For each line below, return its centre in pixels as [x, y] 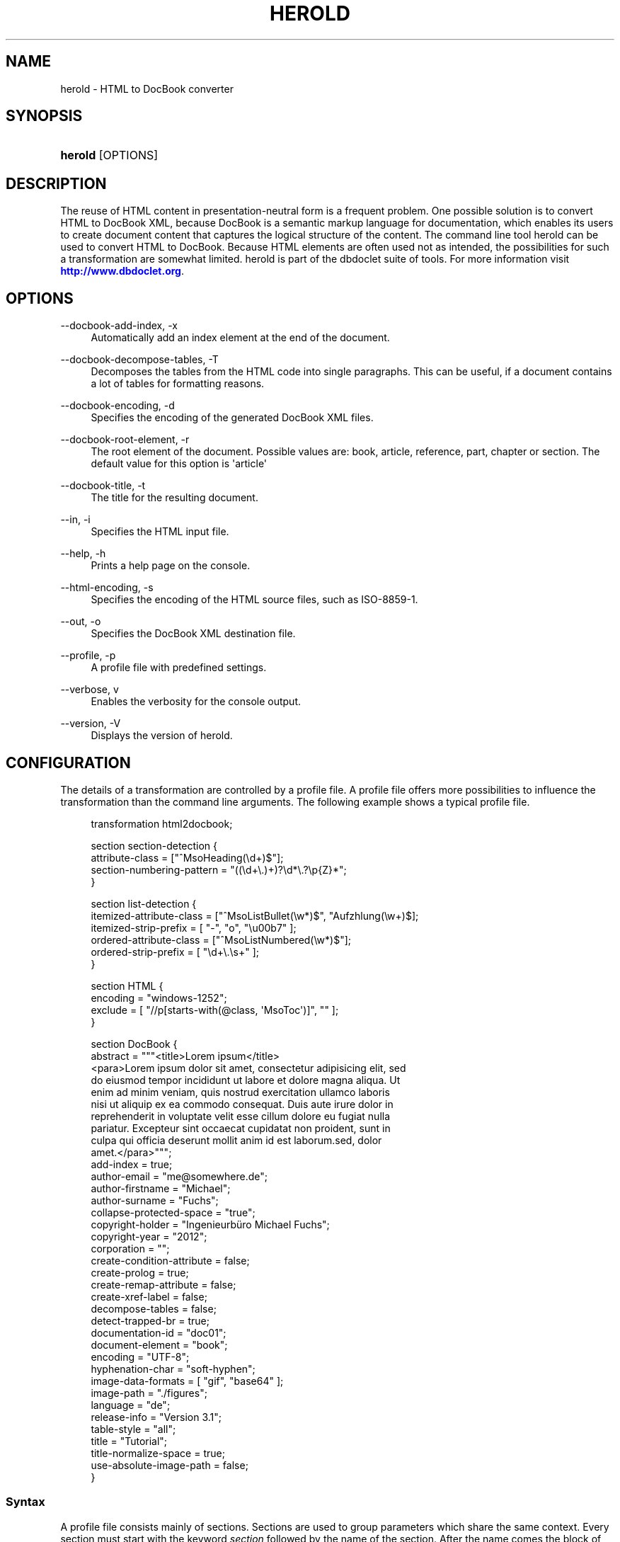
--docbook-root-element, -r [125, 440]
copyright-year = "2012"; [149, 1236]
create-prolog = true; [140, 1272]
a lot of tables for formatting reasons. [178, 384]
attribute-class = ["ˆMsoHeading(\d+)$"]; [187, 857]
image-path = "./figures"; [149, 1393]
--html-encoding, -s [107, 588]
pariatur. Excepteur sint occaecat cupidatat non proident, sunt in [241, 1128]
